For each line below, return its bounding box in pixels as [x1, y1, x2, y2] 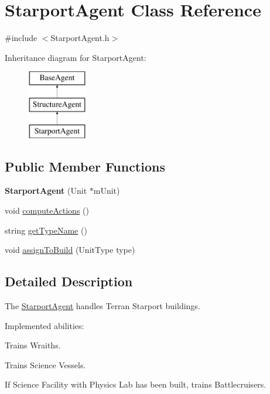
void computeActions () [5, 204, 89, 217]
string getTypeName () [5, 224, 87, 236]
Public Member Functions [5, 157, 165, 175]
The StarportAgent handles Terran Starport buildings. [5, 300, 200, 312]
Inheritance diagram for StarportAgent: [5, 51, 146, 63]
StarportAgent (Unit [5, 184, 87, 197]
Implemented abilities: [5, 319, 84, 331]
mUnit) [93, 184, 120, 197]
